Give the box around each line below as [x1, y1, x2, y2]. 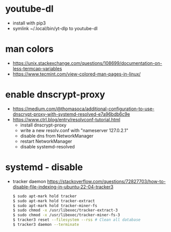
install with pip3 [12, 20, 46, 26]
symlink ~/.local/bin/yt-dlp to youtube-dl [12, 25, 98, 31]
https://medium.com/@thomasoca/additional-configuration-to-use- [12, 106, 155, 112]
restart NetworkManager [20, 138, 72, 144]
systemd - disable [5, 162, 83, 173]
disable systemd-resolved [20, 143, 75, 149]
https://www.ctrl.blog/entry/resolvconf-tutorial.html [12, 116, 121, 122]
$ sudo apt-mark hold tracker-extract [12, 198, 95, 203]
